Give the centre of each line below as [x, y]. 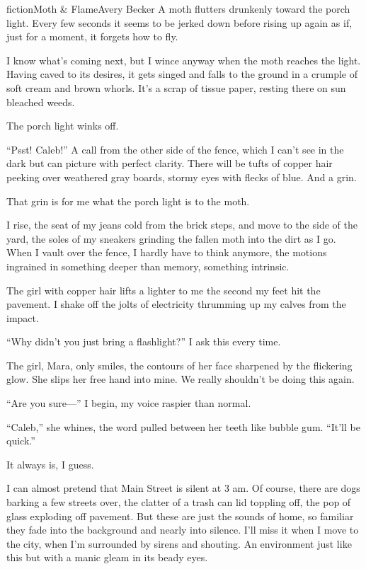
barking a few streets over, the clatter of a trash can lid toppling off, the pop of [179, 502]
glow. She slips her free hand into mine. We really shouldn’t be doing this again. [181, 379]
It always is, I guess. [50, 464]
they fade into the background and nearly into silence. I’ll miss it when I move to [183, 530]
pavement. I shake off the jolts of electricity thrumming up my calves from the [176, 304]
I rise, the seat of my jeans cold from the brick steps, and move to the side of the [182, 225]
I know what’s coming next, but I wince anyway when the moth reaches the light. [184, 60]
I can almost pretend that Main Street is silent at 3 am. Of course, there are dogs [183, 488]
